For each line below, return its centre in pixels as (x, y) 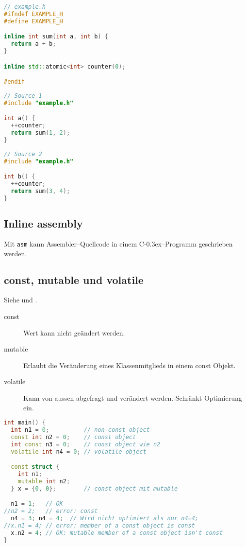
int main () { (25, 423)
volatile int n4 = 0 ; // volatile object (79, 451)
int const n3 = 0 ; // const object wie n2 (86, 444)
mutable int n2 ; (44, 481)
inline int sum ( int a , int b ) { (56, 37)
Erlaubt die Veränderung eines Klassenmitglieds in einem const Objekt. (130, 365)
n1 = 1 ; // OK (37, 504)
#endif (14, 82)
